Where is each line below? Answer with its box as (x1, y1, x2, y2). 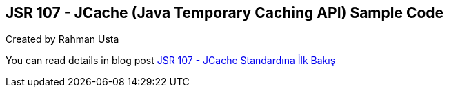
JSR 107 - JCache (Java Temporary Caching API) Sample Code (6, 4, 444, 21)
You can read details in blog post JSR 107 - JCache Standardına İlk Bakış (6, 54, 336, 67)
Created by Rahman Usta (6, 33, 119, 45)
